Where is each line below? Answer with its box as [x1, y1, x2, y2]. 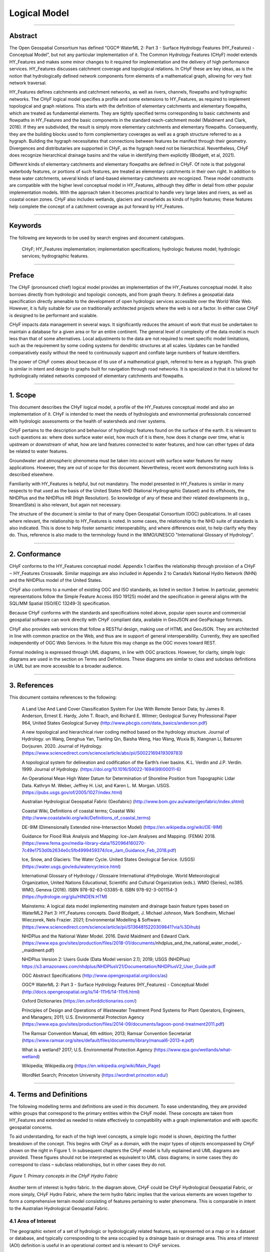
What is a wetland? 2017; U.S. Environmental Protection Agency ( [21, 1047, 155, 1053]
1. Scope [9, 391, 36, 399]
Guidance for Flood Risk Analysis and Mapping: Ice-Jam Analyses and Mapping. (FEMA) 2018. [21, 833, 216, 839]
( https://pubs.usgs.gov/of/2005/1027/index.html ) [21, 789, 122, 796]
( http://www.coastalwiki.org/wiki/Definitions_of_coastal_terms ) [21, 815, 151, 821]
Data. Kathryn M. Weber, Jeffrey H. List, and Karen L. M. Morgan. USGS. [21, 782, 170, 788]
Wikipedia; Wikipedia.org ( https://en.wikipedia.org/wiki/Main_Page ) [21, 1063, 160, 1069]
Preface [9, 271, 34, 280]
